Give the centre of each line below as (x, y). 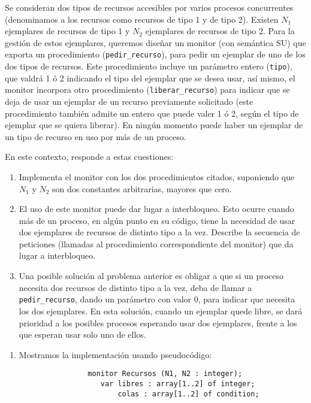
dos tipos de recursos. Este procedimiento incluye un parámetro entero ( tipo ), (149, 66)
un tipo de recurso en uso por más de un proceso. (96, 136)
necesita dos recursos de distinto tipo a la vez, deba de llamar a (135, 287)
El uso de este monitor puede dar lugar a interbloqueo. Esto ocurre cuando (156, 209)
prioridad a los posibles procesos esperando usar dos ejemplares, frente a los (158, 322)
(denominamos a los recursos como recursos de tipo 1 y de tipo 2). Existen (142, 19)
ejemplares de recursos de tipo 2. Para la (220, 31)
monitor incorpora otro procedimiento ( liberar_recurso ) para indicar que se (147, 90)
